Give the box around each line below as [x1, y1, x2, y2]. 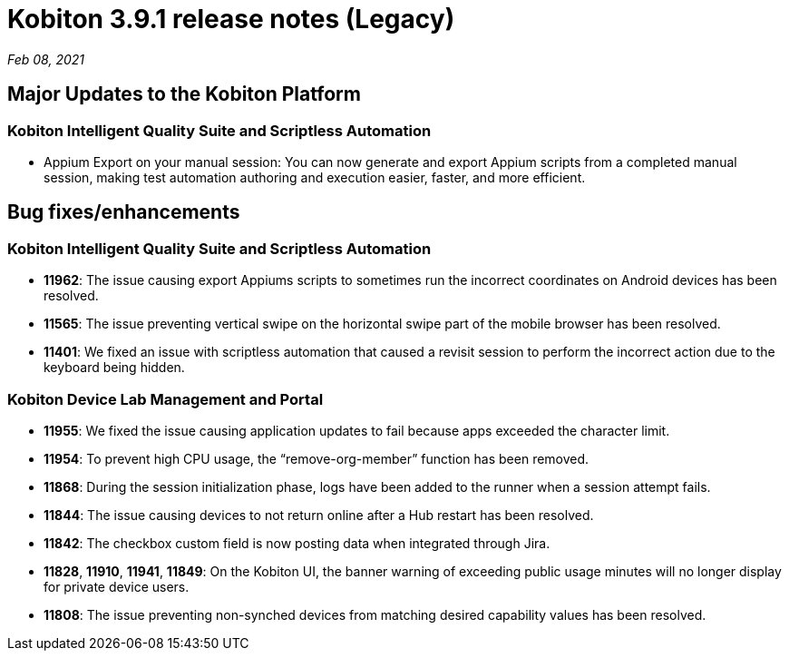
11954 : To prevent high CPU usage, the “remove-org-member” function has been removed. [44, 450, 589, 466]
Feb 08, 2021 [7, 51, 85, 67]
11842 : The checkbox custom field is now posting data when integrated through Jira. [44, 535, 550, 551]
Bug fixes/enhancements [7, 201, 240, 224]
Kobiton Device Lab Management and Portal [7, 389, 324, 408]
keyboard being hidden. [44, 359, 185, 376]
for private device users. [44, 578, 190, 594]
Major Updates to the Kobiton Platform [7, 83, 361, 106]
